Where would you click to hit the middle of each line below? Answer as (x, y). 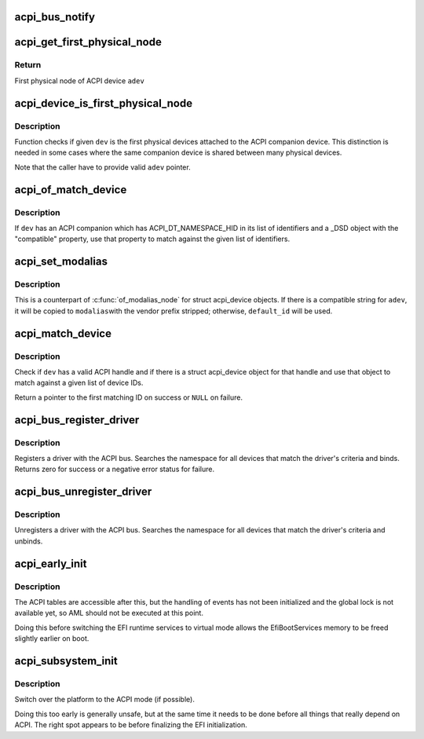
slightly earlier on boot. (52, 638)
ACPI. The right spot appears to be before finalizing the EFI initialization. (131, 725)
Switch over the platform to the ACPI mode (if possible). (105, 700)
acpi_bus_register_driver (77, 420)
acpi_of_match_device (71, 190)
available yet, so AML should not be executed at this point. (109, 613)
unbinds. (29, 541)
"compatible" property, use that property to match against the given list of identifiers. (152, 239)
